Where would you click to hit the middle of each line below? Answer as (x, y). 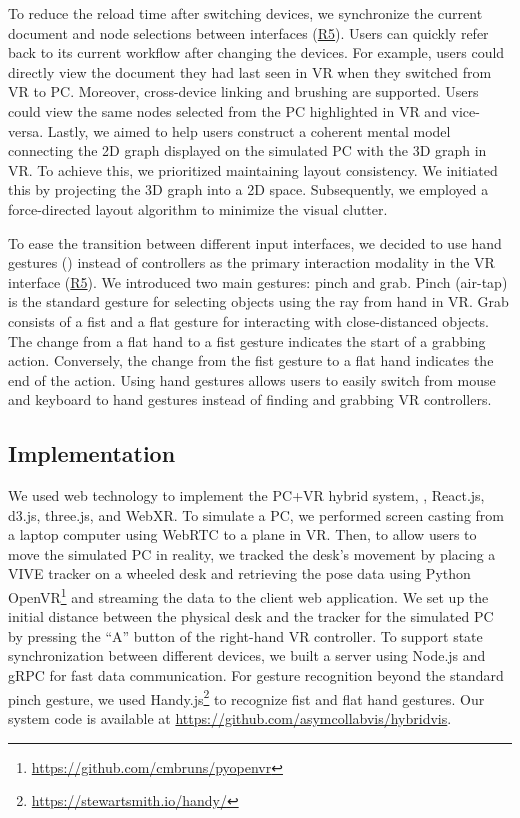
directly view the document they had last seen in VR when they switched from (250, 71)
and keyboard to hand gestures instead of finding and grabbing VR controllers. (250, 399)
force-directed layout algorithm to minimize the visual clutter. (198, 208)
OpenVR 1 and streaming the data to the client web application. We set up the (248, 595)
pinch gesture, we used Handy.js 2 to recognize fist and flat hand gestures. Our (246, 697)
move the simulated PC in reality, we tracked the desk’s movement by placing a (252, 553)
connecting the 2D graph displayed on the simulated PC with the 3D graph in (247, 150)
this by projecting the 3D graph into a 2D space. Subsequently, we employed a (248, 189)
